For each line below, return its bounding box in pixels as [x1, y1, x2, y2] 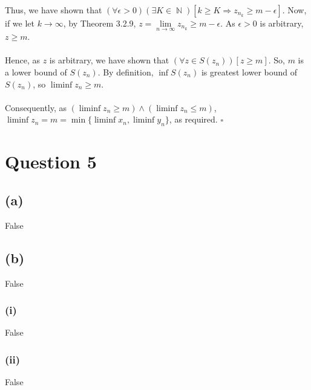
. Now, [282, 4, 307, 16]
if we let [5, 17, 34, 29]
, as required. [169, 113, 218, 126]
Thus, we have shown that [5, 4, 102, 16]
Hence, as [5, 54, 41, 66]
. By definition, [97, 66, 154, 78]
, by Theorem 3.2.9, [63, 17, 136, 29]
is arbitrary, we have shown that [49, 54, 169, 66]
